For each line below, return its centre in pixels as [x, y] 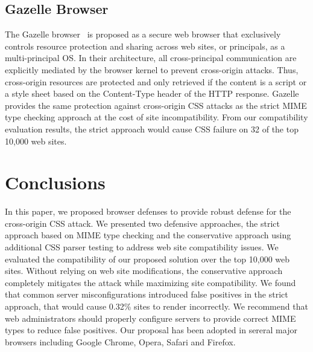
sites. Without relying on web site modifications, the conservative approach [144, 271]
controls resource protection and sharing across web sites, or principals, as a [145, 46]
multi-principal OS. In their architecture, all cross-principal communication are [151, 58]
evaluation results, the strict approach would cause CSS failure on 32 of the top [152, 129]
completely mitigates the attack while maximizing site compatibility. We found [150, 282]
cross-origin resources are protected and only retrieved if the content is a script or [156, 81]
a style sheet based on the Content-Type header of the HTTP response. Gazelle [152, 93]
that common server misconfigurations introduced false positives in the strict [147, 294]
